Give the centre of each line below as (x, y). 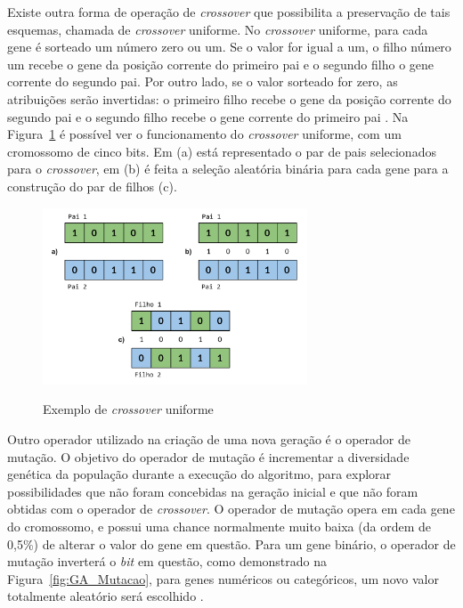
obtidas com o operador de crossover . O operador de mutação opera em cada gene (231, 509)
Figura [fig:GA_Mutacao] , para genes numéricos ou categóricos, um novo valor (223, 578)
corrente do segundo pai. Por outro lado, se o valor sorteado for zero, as (203, 81)
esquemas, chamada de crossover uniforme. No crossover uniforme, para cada (218, 29)
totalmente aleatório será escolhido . (106, 596)
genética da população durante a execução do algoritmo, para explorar (199, 474)
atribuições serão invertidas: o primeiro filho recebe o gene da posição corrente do (229, 98)
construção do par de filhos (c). (92, 186)
